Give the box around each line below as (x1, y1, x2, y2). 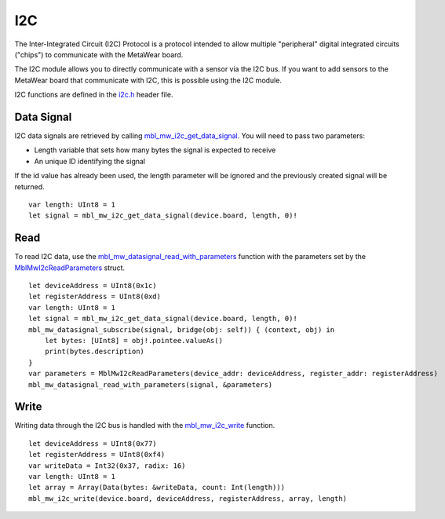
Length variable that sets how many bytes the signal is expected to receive (34, 145, 276, 155)
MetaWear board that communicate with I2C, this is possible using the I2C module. (14, 75, 283, 85)
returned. (14, 181, 45, 192)
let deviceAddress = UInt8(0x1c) (28, 281, 157, 291)
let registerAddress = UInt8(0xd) (28, 292, 161, 302)
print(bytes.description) (44, 347, 145, 356)
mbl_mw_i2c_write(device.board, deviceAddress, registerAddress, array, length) (28, 494, 348, 503)
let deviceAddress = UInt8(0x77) (28, 439, 157, 448)
